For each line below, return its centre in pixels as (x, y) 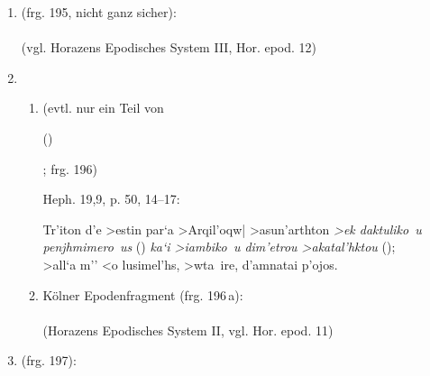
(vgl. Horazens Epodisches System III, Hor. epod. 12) (169, 47)
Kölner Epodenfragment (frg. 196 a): (143, 294)
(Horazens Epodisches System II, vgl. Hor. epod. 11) (188, 330)
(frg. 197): (49, 360)
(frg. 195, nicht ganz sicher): (99, 12)
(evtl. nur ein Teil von (103, 108)
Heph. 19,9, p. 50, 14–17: (111, 199)
